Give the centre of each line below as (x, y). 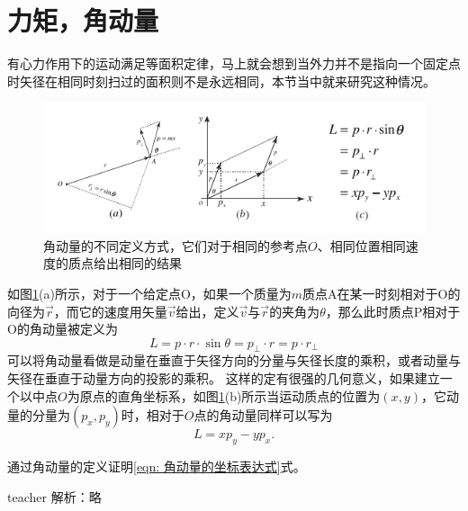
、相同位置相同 (361, 245)
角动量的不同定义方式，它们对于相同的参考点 (175, 245)
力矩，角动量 (83, 20)
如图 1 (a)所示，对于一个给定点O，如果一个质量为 (149, 293)
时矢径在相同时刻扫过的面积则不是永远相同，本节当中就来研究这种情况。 (221, 81)
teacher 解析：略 (54, 496)
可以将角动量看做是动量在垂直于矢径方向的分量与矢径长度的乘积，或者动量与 (234, 360)
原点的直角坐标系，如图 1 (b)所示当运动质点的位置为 (230, 395)
